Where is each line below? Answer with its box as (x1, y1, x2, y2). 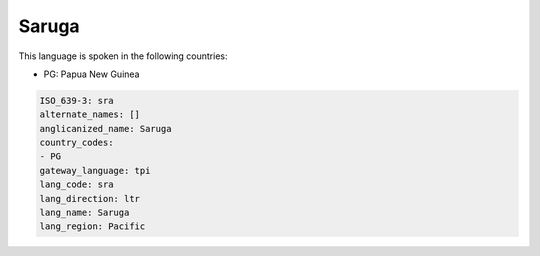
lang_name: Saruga (39, 207, 130, 219)
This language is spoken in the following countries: (18, 50, 228, 62)
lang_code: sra (39, 179, 114, 190)
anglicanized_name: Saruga (39, 123, 172, 134)
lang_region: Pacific (39, 221, 146, 232)
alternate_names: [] (39, 109, 140, 120)
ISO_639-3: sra (39, 95, 114, 106)
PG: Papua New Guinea (43, 68, 140, 80)
